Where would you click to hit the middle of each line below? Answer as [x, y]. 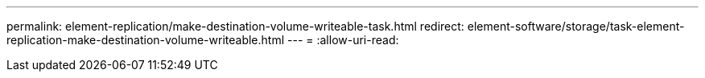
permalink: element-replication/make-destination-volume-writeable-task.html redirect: [235, 26]
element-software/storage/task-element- [576, 26]
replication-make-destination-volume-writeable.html [146, 40]
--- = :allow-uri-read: [343, 40]
